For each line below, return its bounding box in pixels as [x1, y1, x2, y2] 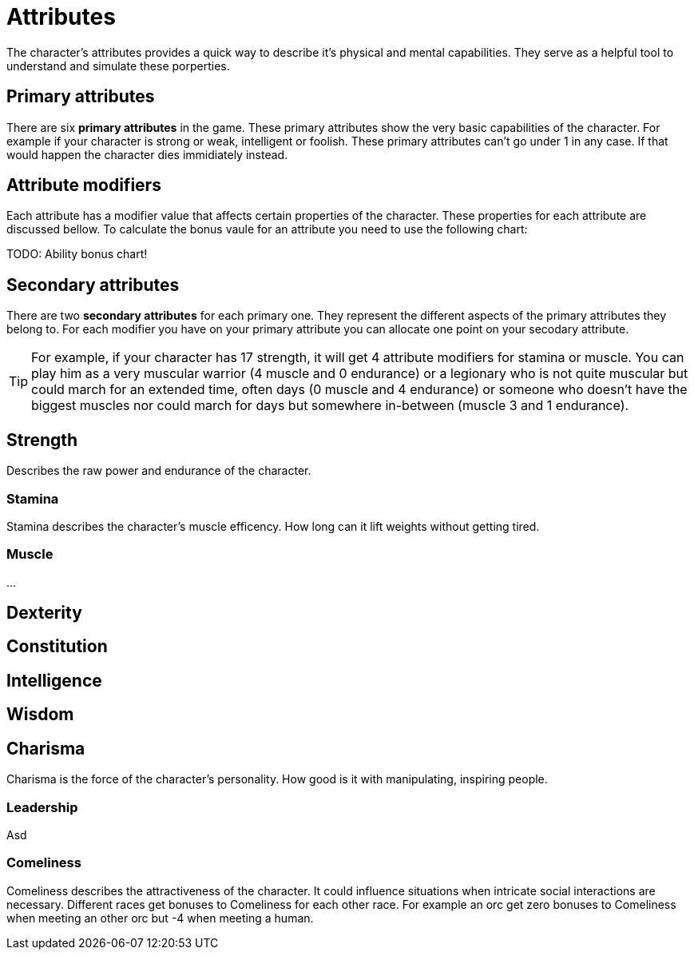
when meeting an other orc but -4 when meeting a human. [6, 910, 314, 925]
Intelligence [6, 670, 102, 691]
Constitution [6, 636, 108, 657]
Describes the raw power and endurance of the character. [6, 464, 311, 478]
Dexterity [6, 603, 82, 623]
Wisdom [6, 704, 74, 725]
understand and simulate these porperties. [6, 58, 230, 73]
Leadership [6, 799, 78, 815]
